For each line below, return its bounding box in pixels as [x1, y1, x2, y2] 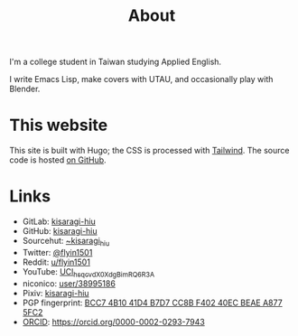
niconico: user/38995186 [22, 277, 116, 289]
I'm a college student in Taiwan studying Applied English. [9, 56, 222, 68]
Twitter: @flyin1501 [22, 247, 93, 257]
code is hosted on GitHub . [9, 154, 107, 165]
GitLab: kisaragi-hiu [22, 216, 97, 227]
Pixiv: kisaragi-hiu [22, 287, 89, 298]
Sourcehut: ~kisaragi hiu [22, 236, 110, 248]
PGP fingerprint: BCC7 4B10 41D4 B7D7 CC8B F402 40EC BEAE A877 [22, 297, 283, 308]
